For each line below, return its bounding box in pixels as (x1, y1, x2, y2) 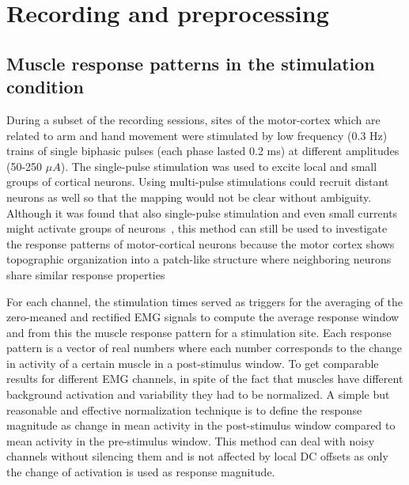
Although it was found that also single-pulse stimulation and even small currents (6, 204, 398, 221)
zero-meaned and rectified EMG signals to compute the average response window (6, 309, 400, 325)
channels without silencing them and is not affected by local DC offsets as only (6, 448, 388, 464)
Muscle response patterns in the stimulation (6, 51, 375, 75)
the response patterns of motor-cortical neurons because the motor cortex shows (6, 235, 395, 252)
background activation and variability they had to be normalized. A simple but (6, 386, 390, 403)
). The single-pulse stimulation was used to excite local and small (60, 157, 377, 174)
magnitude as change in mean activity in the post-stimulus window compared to (6, 417, 396, 434)
